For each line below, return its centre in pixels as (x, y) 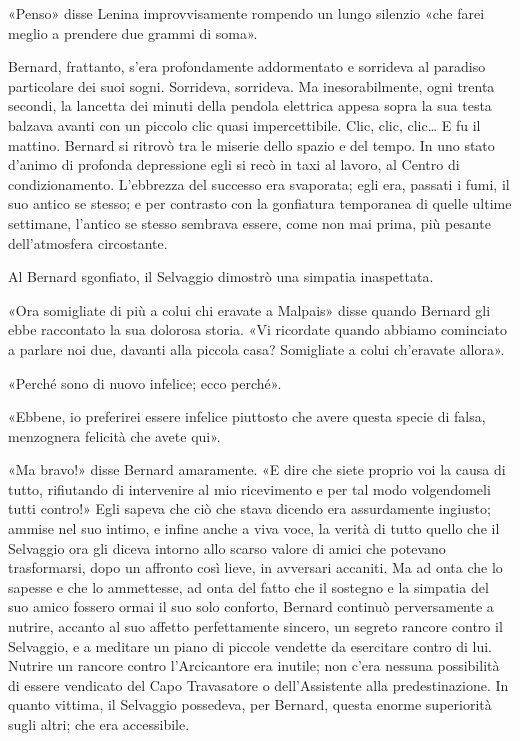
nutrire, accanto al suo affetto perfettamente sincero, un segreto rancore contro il (255, 626)
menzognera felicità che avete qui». (114, 435)
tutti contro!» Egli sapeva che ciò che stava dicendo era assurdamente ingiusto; (249, 508)
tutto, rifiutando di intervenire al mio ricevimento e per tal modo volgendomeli (249, 488)
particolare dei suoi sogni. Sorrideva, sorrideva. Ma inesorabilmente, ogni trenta (251, 85)
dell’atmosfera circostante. (88, 242)
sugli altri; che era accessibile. (99, 724)
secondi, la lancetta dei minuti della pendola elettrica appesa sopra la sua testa (250, 105)
